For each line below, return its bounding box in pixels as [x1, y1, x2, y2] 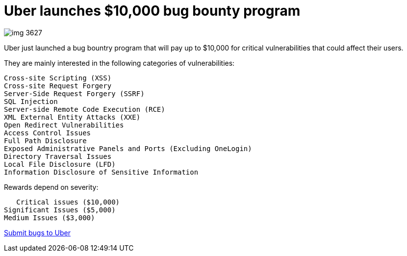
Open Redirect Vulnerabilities [4, 121, 124, 129]
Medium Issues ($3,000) [4, 213, 95, 222]
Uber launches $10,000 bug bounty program [4, 2, 301, 19]
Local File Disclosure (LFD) [4, 160, 116, 168]
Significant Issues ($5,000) [4, 205, 116, 214]
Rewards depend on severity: [4, 182, 99, 191]
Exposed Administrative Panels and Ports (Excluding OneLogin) [4, 144, 252, 153]
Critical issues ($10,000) [16, 198, 120, 206]
